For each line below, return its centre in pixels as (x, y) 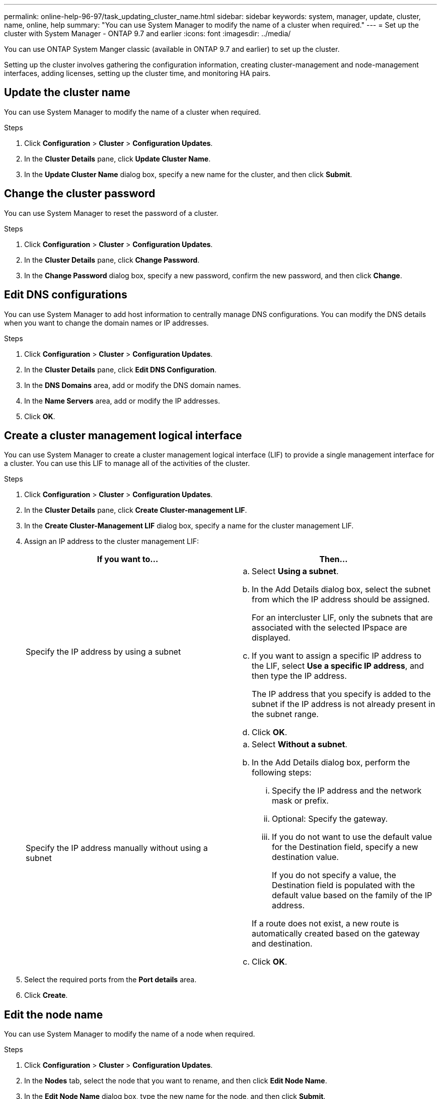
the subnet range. (285, 714)
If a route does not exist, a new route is (325, 924)
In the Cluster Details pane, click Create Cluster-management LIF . (136, 510)
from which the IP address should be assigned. (341, 600)
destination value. (305, 857)
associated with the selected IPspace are (329, 628)
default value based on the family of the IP (352, 895)
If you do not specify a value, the (334, 875)
